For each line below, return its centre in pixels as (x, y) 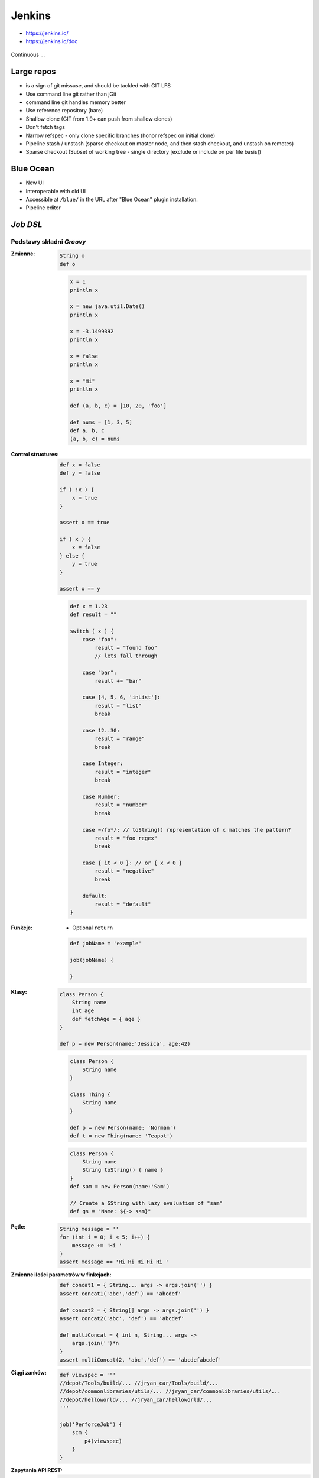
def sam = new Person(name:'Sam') (120, 1187)
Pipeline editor (43, 208)
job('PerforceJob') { (91, 1424)
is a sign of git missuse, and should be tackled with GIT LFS (98, 86)
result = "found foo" (126, 648)
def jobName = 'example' (106, 944)
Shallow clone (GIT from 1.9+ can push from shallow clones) (99, 119)
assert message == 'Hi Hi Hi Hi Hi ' (114, 1262)
